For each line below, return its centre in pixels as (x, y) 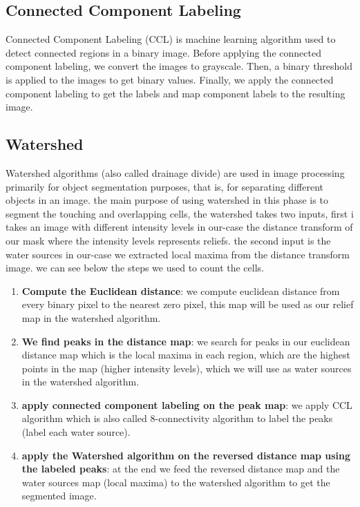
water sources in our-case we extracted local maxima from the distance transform (178, 254)
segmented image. (59, 496)
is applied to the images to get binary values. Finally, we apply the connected (170, 79)
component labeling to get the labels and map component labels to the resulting (176, 93)
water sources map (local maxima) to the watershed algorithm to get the (176, 482)
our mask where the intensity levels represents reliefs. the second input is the (168, 240)
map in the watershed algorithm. (91, 317)
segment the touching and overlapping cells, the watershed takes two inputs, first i (180, 213)
